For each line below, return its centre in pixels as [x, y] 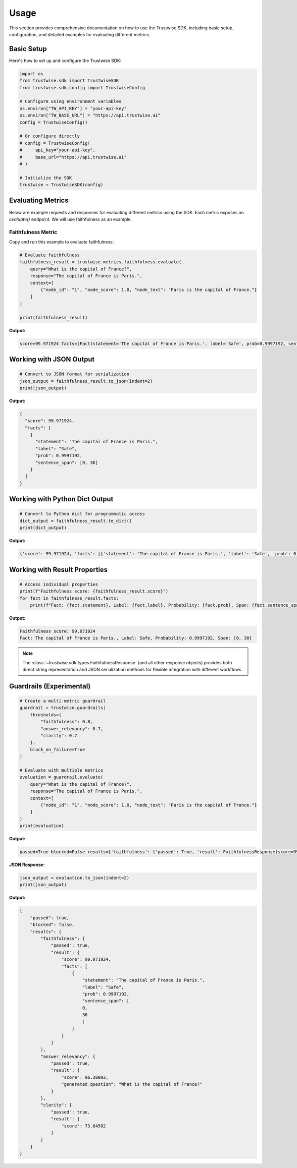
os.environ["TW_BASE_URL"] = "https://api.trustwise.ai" [90, 116]
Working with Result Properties [58, 569]
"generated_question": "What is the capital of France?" [132, 1084]
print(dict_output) [43, 528]
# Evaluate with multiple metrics [61, 770]
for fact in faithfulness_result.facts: [69, 598]
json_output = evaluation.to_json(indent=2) [74, 878]
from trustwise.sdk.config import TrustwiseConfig [82, 88]
